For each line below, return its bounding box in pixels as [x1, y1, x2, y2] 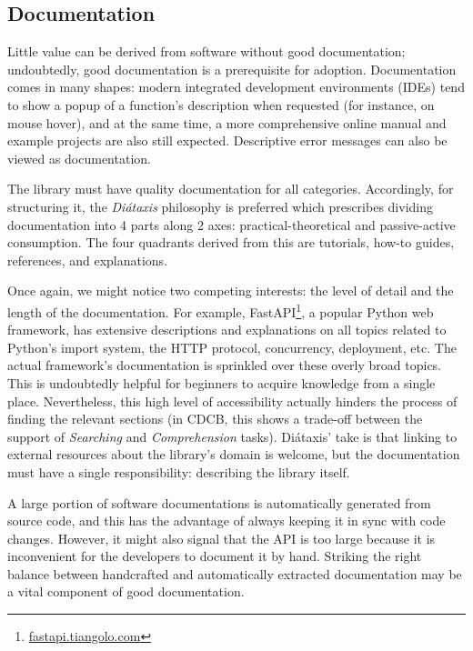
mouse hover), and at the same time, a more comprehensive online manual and [7, 113, 447, 132]
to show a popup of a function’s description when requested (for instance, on [7, 95, 435, 114]
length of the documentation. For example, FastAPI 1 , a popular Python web [7, 299, 434, 321]
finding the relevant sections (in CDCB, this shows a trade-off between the [7, 409, 423, 428]
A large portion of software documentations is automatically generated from [7, 493, 431, 512]
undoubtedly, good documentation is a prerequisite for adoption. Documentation [7, 59, 457, 78]
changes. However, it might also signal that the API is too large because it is [7, 528, 436, 547]
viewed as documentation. [7, 148, 151, 167]
